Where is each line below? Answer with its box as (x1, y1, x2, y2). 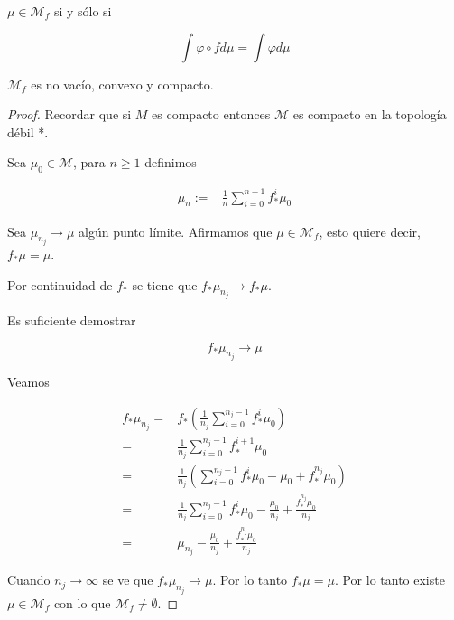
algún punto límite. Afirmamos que (79, 221, 273, 240)
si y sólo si (53, 2, 112, 20)
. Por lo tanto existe (334, 570, 445, 589)
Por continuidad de (7, 275, 113, 294)
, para (73, 153, 106, 172)
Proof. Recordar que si (7, 105, 132, 124)
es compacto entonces (152, 105, 271, 124)
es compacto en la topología (292, 105, 447, 124)
